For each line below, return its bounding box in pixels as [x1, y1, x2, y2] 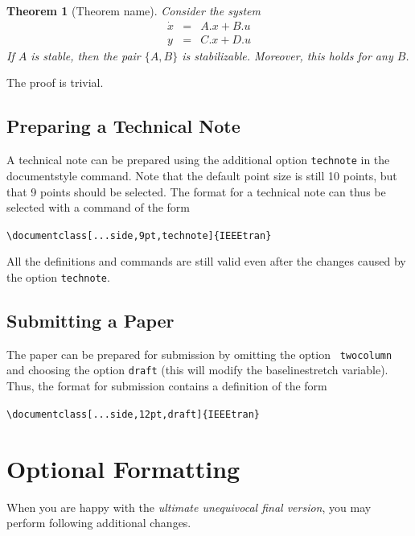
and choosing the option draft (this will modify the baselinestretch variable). [6, 361, 388, 378]
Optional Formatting [6, 451, 240, 484]
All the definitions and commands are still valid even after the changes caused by [6, 253, 406, 270]
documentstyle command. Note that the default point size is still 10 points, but [6, 167, 397, 183]
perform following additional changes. [6, 514, 191, 531]
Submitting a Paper [6, 308, 175, 332]
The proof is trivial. [6, 74, 104, 91]
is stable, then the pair [31, 47, 141, 64]
